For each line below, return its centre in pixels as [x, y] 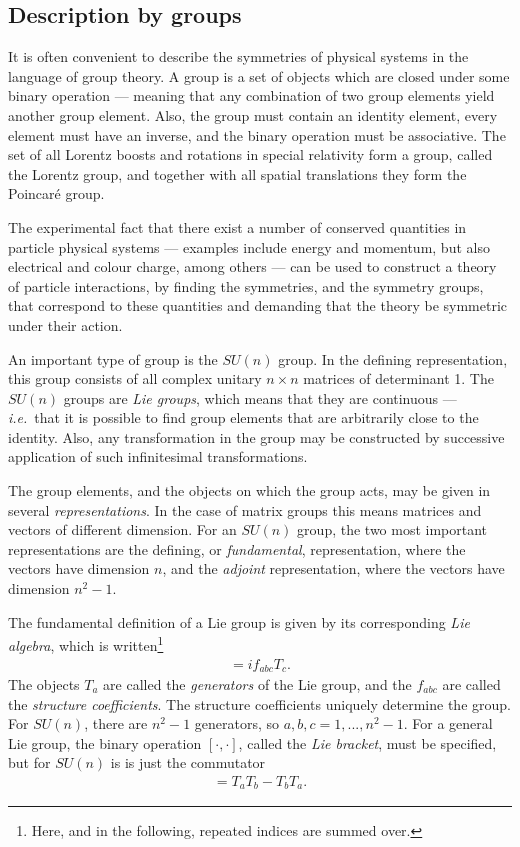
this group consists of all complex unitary [135, 378]
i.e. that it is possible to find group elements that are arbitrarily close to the [243, 417]
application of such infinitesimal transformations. [158, 456]
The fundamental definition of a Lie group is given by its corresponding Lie [239, 621]
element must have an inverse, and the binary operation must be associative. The [257, 134]
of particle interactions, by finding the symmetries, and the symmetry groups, [246, 285]
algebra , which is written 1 [86, 643]
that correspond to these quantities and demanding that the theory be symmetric [258, 305]
